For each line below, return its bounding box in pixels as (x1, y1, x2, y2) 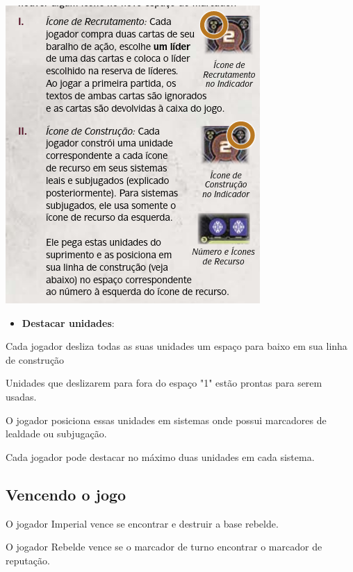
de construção (6, 352, 65, 367)
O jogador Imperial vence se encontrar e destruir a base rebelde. (6, 516, 279, 530)
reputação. (6, 553, 50, 567)
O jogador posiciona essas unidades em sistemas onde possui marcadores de (6, 412, 327, 427)
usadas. (6, 389, 37, 403)
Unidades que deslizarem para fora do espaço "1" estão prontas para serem (6, 376, 322, 390)
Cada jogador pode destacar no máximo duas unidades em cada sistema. (6, 449, 315, 464)
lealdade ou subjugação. (6, 426, 107, 441)
